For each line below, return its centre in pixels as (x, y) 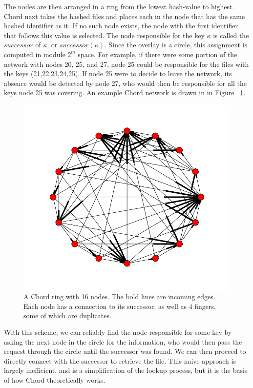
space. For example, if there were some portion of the (158, 54)
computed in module (35, 54)
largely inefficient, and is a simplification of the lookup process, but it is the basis (126, 370)
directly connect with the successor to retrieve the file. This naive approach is (120, 360)
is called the (231, 35)
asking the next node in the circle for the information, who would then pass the (123, 341)
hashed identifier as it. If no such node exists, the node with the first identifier (121, 26)
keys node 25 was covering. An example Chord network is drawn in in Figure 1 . (125, 92)
